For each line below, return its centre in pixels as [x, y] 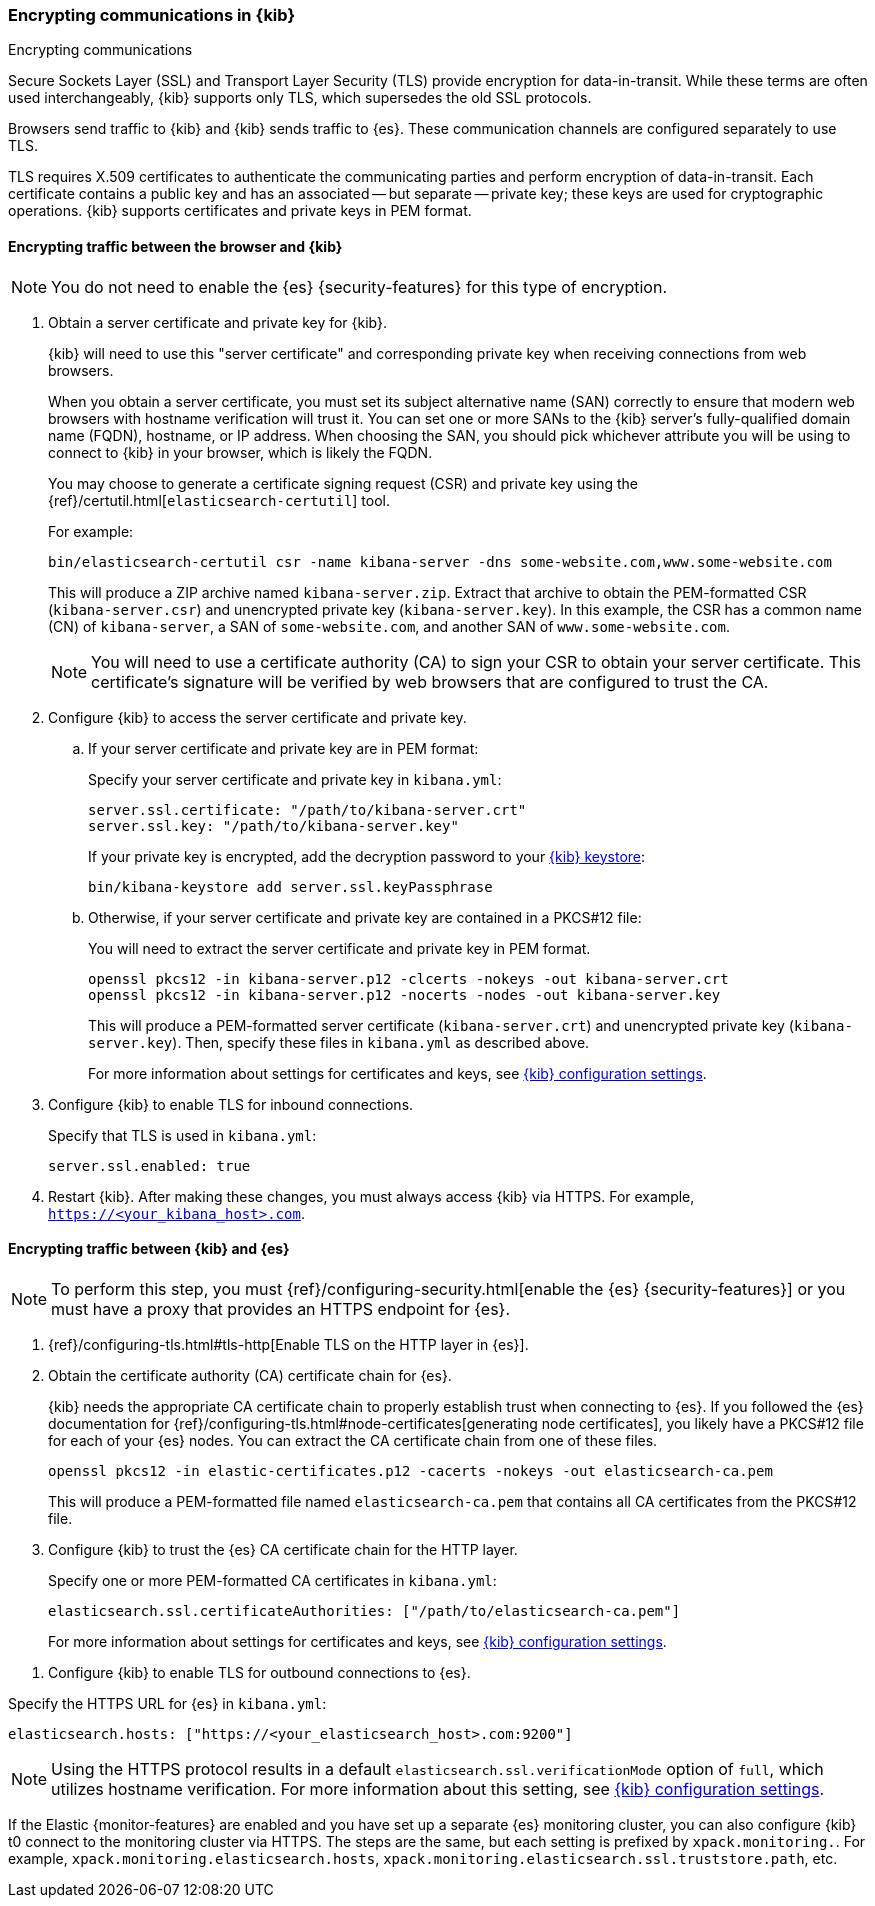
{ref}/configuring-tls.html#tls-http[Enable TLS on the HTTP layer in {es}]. [288, 1344]
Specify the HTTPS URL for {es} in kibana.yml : [167, 1703]
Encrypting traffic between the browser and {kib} [175, 246]
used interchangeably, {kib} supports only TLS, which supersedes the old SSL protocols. [300, 98]
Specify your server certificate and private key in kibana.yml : [295, 779]
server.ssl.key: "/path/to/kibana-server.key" [273, 825]
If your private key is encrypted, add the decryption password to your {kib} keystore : [367, 856]
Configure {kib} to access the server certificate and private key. [257, 717]
